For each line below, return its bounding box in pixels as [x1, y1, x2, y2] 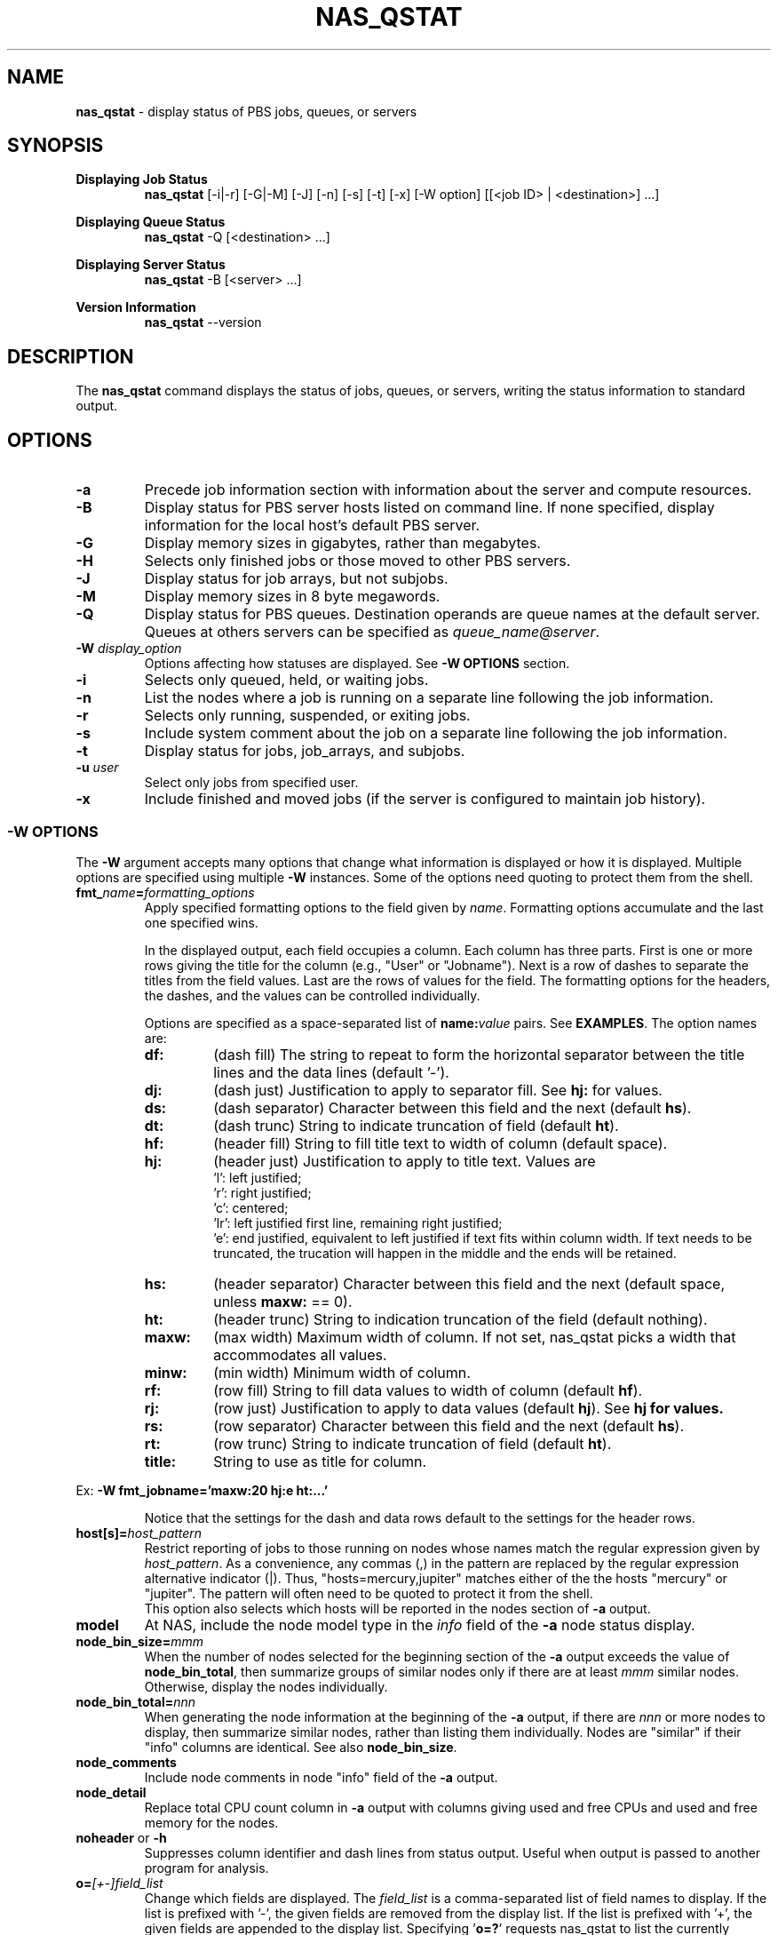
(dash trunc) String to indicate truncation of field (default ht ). [213, 1116, 619, 1135]
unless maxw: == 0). [213, 1292, 353, 1310]
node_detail [75, 1784, 147, 1800]
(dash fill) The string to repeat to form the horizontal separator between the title [213, 1045, 745, 1063]
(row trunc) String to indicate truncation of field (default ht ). [213, 1434, 612, 1453]
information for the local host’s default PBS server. [144, 516, 480, 535]
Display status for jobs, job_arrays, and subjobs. [144, 742, 465, 760]
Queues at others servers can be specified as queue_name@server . [144, 623, 600, 641]
